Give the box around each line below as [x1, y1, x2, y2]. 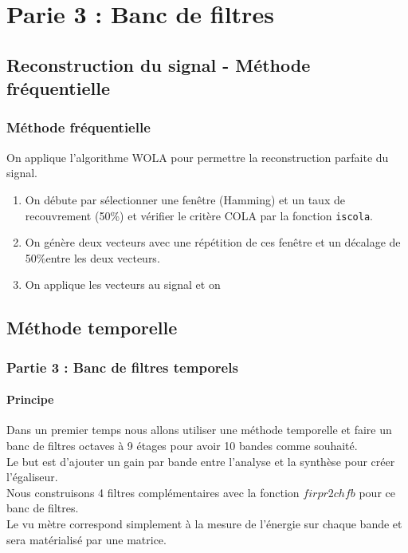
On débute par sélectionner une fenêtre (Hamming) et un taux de [25, 191, 345, 207]
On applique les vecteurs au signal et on [25, 276, 221, 293]
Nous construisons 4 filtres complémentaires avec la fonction [6, 484, 300, 500]
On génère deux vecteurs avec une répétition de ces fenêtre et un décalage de [25, 234, 401, 251]
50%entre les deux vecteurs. [25, 249, 160, 266]
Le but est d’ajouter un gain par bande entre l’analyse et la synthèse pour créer [6, 452, 395, 469]
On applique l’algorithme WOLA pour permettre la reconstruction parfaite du [6, 148, 389, 165]
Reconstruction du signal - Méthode [6, 52, 311, 77]
